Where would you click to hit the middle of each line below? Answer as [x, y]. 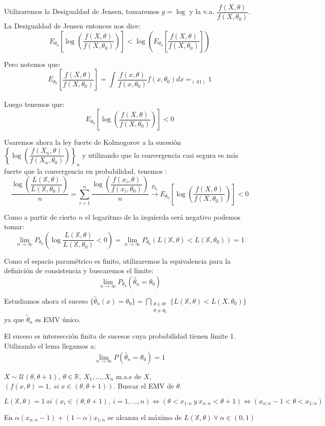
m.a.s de [129, 376]
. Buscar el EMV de [144, 386]
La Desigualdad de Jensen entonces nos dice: [72, 26]
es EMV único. [58, 319]
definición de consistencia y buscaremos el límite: [79, 270]
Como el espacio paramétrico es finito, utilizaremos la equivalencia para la [117, 260]
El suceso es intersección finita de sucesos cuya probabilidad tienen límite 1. [120, 336]
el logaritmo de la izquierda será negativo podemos [163, 216]
